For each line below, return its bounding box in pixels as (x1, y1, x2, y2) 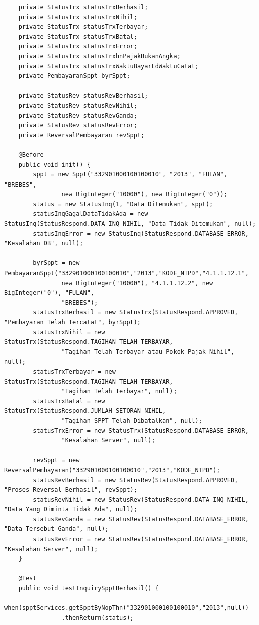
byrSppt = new (33, 259, 80, 267)
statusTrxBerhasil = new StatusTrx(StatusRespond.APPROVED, (33, 309, 238, 316)
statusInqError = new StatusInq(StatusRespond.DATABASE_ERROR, (33, 230, 249, 237)
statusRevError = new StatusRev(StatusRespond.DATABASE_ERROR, (33, 535, 249, 543)
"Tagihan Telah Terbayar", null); (61, 388, 177, 395)
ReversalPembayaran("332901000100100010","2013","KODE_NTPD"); (4, 466, 220, 474)
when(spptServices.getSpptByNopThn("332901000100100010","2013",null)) (4, 604, 249, 612)
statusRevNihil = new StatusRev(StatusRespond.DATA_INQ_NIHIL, (33, 496, 249, 503)
